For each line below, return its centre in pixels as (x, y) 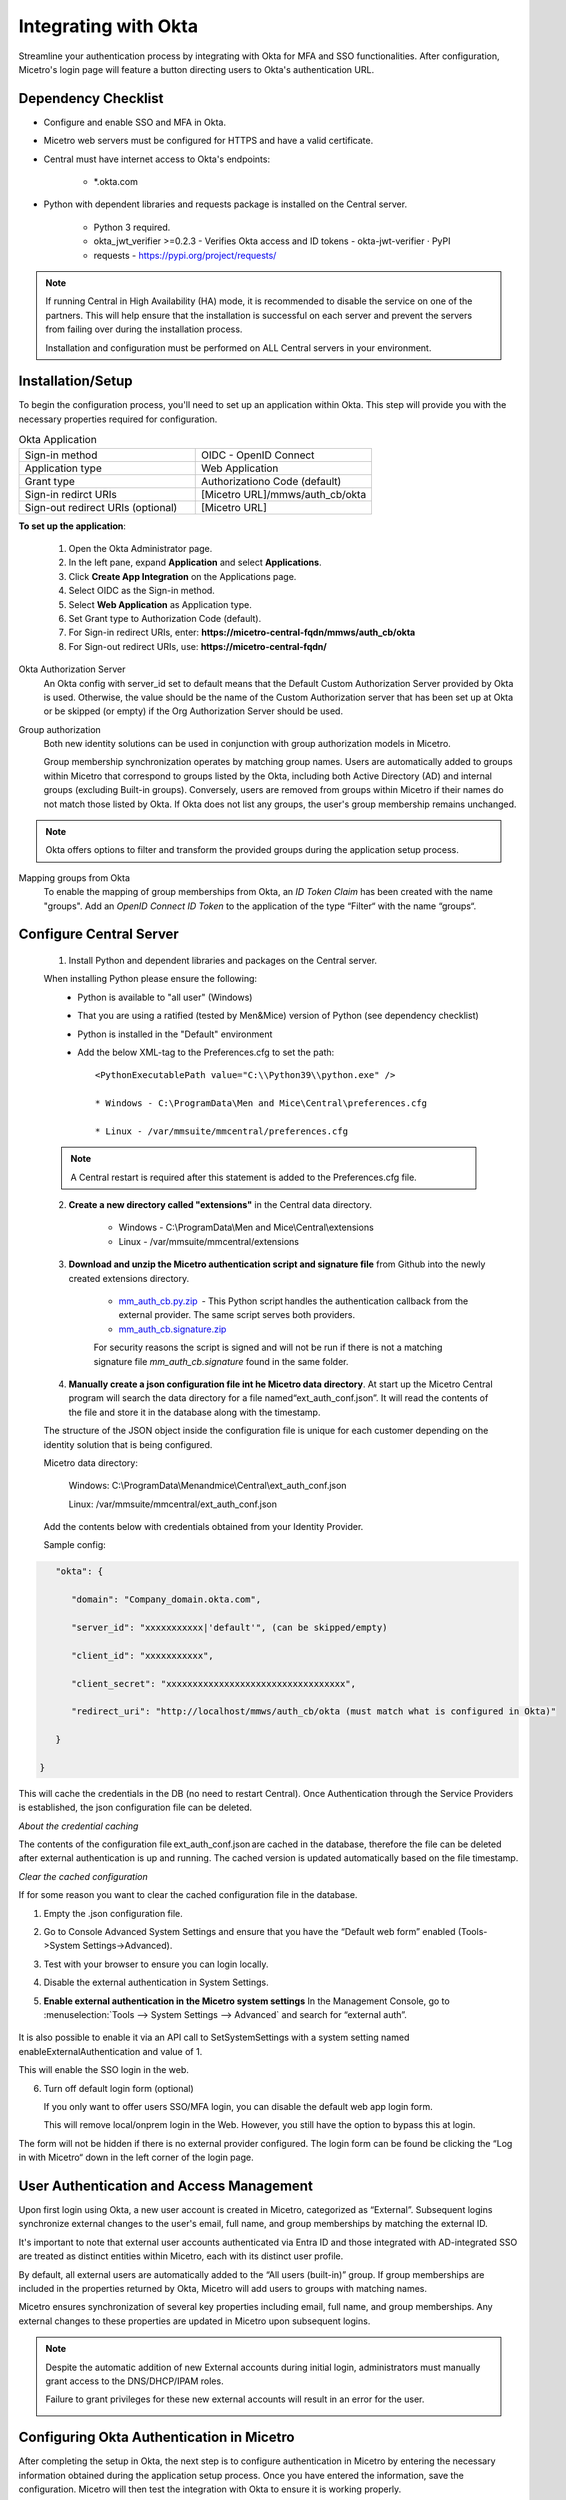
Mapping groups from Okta (74, 877)
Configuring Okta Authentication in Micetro (156, 2437)
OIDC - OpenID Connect (257, 455)
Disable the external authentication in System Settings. (156, 1982)
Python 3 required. (132, 227)
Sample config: (75, 1545)
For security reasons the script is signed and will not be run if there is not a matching (268, 1347)
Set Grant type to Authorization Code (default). (165, 618)
